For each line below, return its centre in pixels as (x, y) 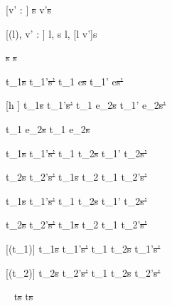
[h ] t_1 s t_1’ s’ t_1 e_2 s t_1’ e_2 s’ (86, 105)
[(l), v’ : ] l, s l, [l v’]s (52, 33)
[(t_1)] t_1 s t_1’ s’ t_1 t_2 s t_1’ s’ (83, 248)
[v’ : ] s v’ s (28, 9)
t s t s (23, 296)
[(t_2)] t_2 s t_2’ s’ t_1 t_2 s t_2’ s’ (83, 272)
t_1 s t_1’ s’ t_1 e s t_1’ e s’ (65, 81)
